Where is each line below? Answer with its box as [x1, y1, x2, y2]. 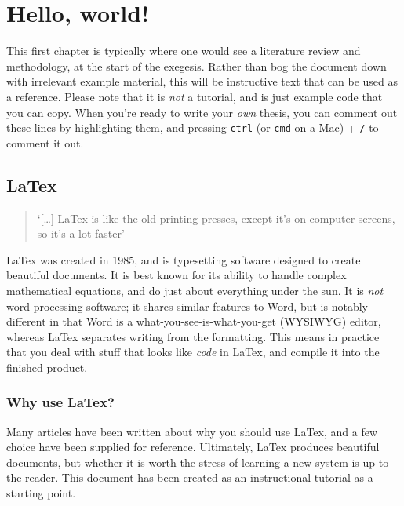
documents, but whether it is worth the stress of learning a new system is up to [6, 453, 389, 470]
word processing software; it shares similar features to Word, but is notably [6, 297, 368, 314]
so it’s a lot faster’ [37, 225, 125, 242]
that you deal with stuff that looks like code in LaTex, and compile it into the [6, 344, 380, 360]
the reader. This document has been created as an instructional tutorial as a [6, 469, 373, 486]
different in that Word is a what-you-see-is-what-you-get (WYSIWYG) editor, [6, 313, 381, 329]
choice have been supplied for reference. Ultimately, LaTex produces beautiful [6, 439, 380, 455]
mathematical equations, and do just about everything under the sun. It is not [6, 282, 384, 298]
